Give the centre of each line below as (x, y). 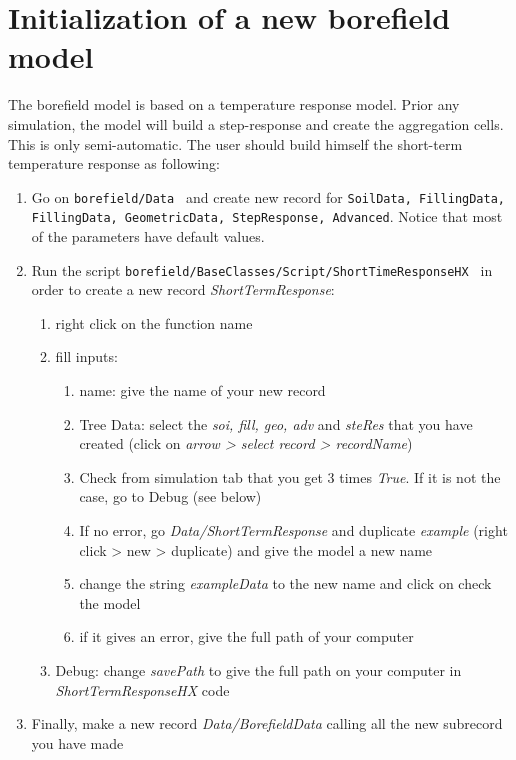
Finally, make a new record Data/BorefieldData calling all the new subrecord (267, 723)
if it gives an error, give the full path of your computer (246, 636)
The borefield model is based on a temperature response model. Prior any (234, 104)
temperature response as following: (114, 163)
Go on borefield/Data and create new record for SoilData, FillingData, (268, 196)
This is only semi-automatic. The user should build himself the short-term (235, 143)
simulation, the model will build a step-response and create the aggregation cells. (256, 123)
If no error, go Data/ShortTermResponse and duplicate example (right (293, 530)
